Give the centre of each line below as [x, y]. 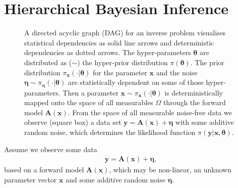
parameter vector [31, 179]
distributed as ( [48, 62]
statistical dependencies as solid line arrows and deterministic [119, 42]
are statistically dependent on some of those [136, 82]
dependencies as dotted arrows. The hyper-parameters [108, 52]
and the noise [177, 72]
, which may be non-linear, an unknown [170, 170]
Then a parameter [91, 92]
